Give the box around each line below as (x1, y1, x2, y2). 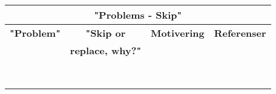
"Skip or (85, 26, 126, 40)
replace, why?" (70, 43, 142, 57)
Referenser (214, 26, 266, 40)
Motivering (151, 26, 205, 40)
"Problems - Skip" (94, 8, 182, 22)
